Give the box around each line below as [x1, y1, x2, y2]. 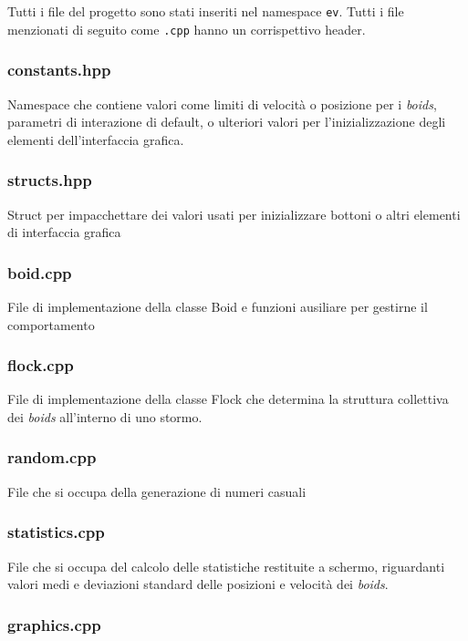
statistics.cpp [7, 521, 105, 543]
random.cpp [7, 446, 97, 469]
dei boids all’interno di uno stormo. [7, 407, 203, 426]
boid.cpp [7, 261, 72, 284]
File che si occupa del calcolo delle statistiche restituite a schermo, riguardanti [7, 556, 445, 575]
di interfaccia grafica [7, 222, 121, 242]
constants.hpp [7, 58, 111, 81]
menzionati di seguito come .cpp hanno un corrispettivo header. [7, 19, 366, 38]
